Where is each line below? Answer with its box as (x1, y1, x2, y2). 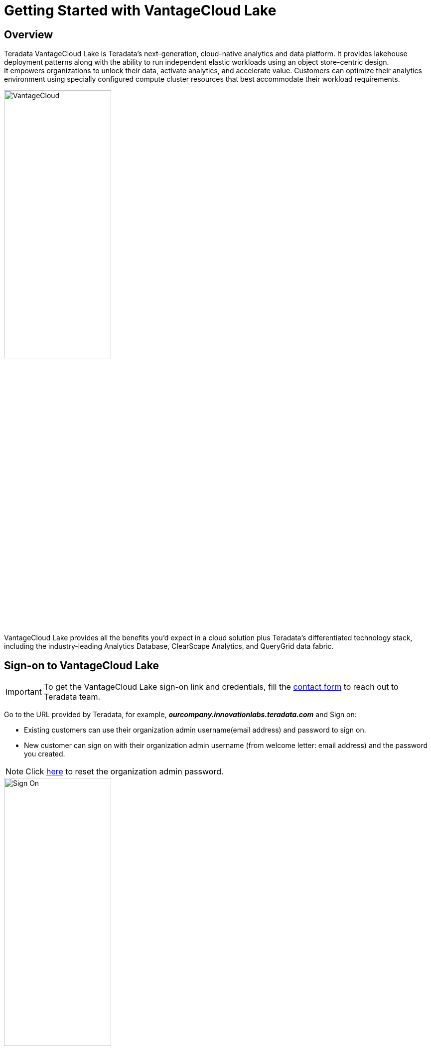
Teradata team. (43, 692, 101, 702)
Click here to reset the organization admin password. (25, 766, 224, 777)
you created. (24, 750, 65, 758)
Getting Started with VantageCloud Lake (4, 2, 277, 19)
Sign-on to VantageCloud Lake (4, 659, 159, 672)
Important (5, 687, 42, 697)
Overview (4, 28, 53, 41)
